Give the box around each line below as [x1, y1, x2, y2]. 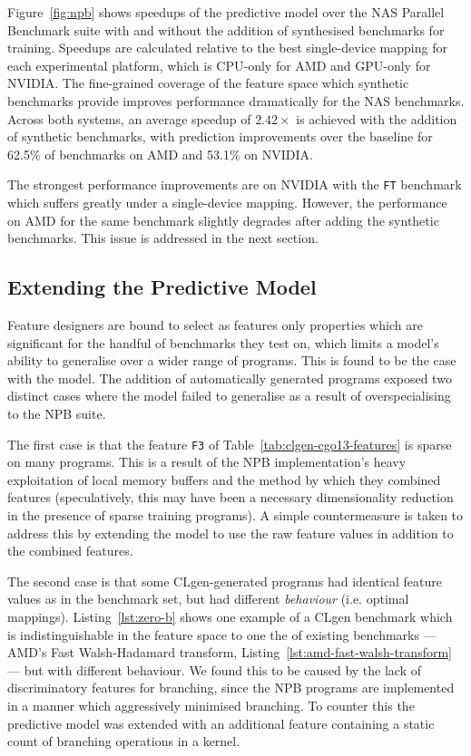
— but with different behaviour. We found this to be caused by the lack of [7, 660, 422, 679]
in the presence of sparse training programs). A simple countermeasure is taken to [7, 505, 464, 524]
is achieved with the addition [296, 109, 457, 128]
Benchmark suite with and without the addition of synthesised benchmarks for [7, 20, 445, 39]
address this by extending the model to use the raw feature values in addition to [7, 523, 454, 542]
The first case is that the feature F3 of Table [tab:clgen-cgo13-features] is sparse [7, 434, 452, 453]
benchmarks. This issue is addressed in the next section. [7, 228, 319, 247]
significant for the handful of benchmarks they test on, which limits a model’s [7, 333, 439, 352]
